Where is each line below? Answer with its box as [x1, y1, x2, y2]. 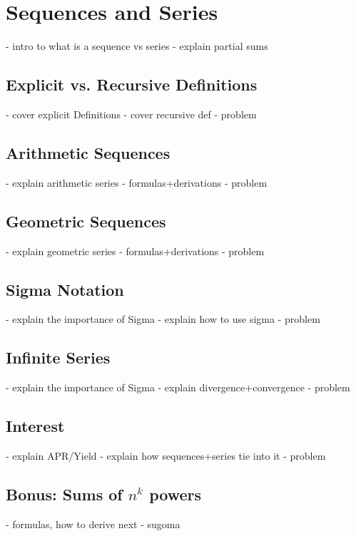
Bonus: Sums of [6, 483, 123, 505]
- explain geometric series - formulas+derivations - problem [6, 243, 265, 258]
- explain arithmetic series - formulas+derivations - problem [6, 175, 268, 190]
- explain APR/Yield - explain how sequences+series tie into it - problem [6, 448, 326, 463]
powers [149, 483, 202, 505]
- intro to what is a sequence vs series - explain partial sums [6, 38, 268, 53]
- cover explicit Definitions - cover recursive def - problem [6, 106, 257, 121]
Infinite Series [6, 346, 111, 368]
